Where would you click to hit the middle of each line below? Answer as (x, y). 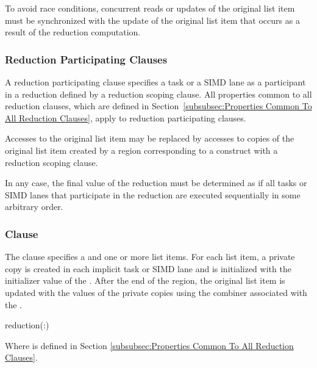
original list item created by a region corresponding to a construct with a (141, 150)
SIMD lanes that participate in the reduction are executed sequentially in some (153, 194)
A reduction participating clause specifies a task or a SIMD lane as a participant (155, 82)
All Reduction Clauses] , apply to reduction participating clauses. (126, 117)
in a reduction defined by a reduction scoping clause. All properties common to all (158, 94)
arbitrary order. (34, 207)
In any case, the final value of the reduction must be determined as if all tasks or (156, 183)
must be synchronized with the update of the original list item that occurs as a (152, 20)
